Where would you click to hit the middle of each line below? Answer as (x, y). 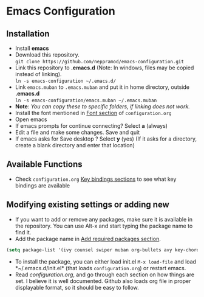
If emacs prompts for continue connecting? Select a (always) (91, 126)
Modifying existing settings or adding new (88, 205)
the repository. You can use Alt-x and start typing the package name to (104, 226)
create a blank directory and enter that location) (75, 145)
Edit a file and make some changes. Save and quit (77, 132)
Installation (28, 34)
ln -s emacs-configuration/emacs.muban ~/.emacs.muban (86, 100)
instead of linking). (38, 74)
